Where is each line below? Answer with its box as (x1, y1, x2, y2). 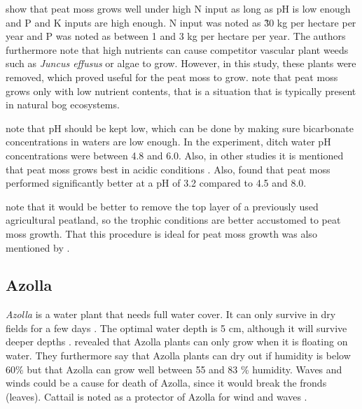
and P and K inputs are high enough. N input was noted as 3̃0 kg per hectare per (6, 15, 356, 29)
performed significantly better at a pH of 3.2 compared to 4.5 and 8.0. (6, 175, 307, 190)
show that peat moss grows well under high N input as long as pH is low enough (6, 1, 351, 15)
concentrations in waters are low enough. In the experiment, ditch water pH (6, 134, 331, 149)
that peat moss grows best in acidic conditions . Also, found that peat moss (6, 162, 330, 176)
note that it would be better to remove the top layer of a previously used (6, 199, 319, 213)
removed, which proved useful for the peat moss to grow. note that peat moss (6, 69, 338, 84)
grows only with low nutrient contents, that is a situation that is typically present (6, 83, 356, 98)
